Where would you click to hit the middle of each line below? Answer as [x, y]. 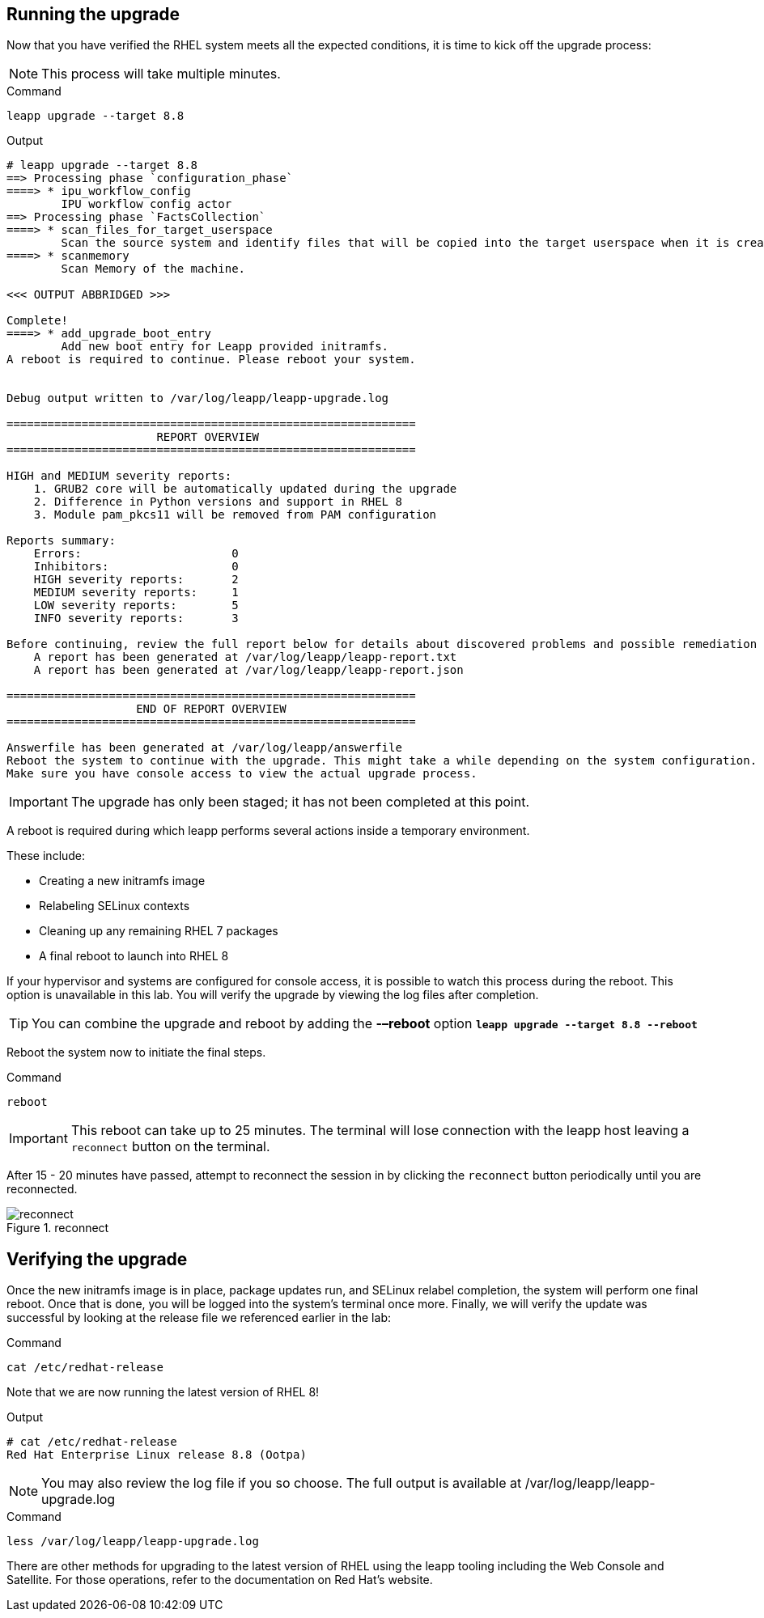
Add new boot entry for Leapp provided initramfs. [225, 347]
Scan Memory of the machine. [153, 269]
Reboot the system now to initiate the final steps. [136, 1053]
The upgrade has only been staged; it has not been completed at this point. [300, 802]
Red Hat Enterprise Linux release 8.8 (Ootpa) [157, 1455]
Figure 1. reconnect [58, 1228]
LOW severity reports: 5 [136, 606]
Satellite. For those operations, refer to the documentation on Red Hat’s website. [220, 1580]
